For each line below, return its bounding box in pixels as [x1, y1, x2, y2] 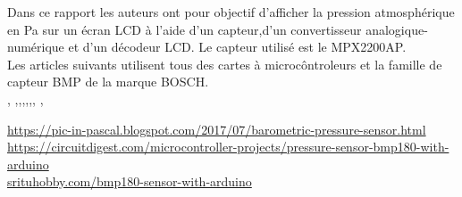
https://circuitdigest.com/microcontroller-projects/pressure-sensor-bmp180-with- [7, 137, 449, 156]
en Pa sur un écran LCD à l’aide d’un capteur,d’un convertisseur [7, 20, 362, 38]
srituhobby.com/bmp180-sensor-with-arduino [7, 172, 252, 191]
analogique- [365, 20, 428, 38]
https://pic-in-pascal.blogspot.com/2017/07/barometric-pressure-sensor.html [7, 119, 426, 138]
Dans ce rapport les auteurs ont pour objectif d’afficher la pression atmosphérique [7, 3, 455, 21]
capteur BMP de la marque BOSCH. [7, 72, 209, 91]
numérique [7, 37, 64, 56]
